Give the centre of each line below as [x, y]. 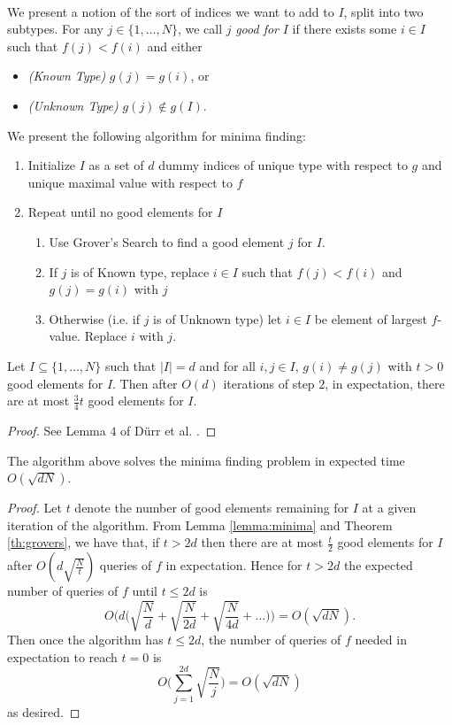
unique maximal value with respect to [130, 182]
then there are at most [262, 542]
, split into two [383, 11]
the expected [378, 565]
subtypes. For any [55, 29]
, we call [200, 29]
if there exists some [345, 29]
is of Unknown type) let [218, 318]
